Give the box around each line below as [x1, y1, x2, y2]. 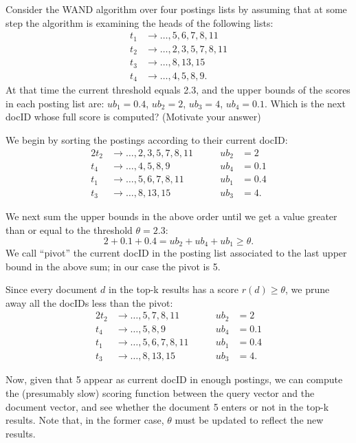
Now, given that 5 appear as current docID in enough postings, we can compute [5, 372, 343, 387]
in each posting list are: [5, 96, 104, 110]
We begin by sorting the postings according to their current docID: [5, 132, 288, 147]
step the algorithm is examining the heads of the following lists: [5, 15, 274, 30]
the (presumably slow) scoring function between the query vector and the [5, 385, 315, 400]
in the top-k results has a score [109, 282, 239, 296]
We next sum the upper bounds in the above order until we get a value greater [5, 209, 337, 224]
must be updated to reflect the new [175, 413, 324, 427]
